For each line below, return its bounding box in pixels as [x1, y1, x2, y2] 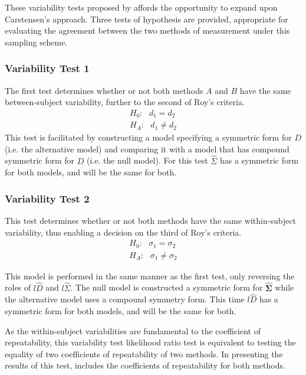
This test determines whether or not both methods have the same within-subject [5, 214, 297, 227]
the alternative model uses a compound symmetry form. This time [5, 293, 245, 305]
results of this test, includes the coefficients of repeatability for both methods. [5, 359, 285, 371]
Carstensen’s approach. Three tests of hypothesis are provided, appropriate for [5, 12, 288, 25]
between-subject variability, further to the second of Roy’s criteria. [5, 96, 245, 108]
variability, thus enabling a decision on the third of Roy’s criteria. [5, 226, 242, 238]
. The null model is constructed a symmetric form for [70, 281, 263, 294]
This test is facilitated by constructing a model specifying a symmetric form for [5, 131, 292, 144]
